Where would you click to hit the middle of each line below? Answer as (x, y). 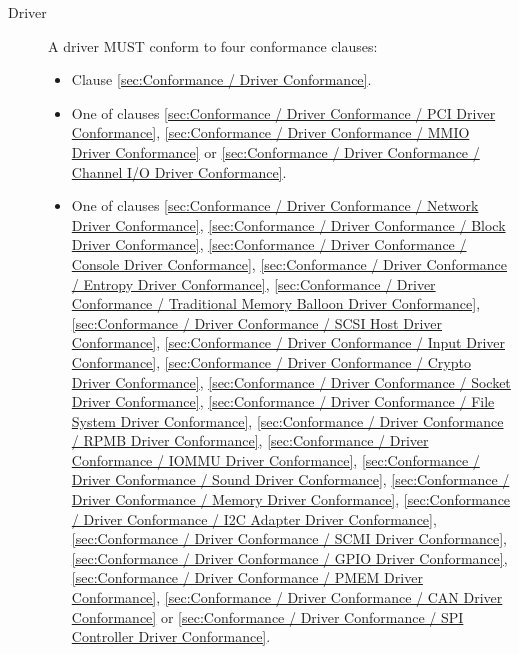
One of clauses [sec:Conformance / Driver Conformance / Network (275, 205)
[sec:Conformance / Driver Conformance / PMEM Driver (247, 577)
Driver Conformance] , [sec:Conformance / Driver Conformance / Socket (291, 381)
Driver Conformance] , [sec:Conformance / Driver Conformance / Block (288, 224)
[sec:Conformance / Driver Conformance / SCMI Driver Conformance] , (289, 538)
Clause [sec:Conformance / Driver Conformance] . (221, 79)
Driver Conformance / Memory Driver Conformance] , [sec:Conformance (291, 499)
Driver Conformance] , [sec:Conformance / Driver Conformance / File (283, 401)
